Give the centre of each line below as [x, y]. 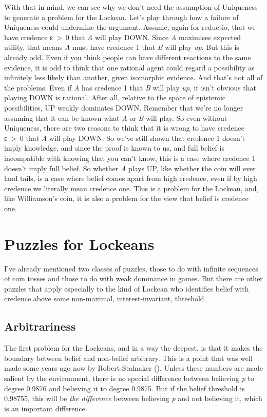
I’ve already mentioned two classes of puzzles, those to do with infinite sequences [131, 268]
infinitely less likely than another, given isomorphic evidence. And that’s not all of [133, 77]
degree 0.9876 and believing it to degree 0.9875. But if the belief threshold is [125, 388]
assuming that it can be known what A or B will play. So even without [116, 117]
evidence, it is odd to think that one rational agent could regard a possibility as [129, 67]
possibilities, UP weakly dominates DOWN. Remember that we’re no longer [124, 107]
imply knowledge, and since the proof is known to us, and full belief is [114, 148]
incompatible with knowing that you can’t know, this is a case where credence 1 [130, 158]
